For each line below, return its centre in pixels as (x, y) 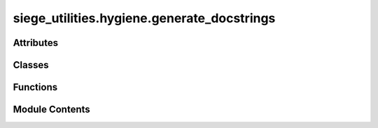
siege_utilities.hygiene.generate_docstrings (144, 18)
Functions (35, 87)
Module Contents (51, 110)
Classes (31, 65)
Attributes (36, 43)
